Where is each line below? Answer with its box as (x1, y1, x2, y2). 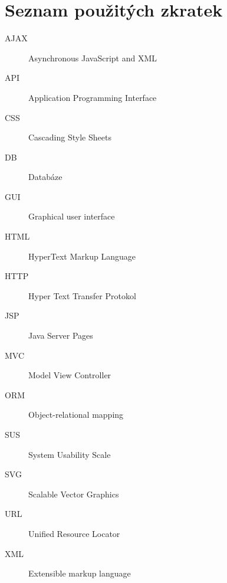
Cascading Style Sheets (28, 131, 111, 143)
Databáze (28, 171, 62, 183)
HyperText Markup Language (28, 250, 136, 262)
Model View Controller (28, 369, 111, 381)
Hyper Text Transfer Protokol (28, 289, 136, 302)
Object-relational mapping (28, 408, 124, 421)
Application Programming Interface (28, 91, 157, 103)
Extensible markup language (28, 567, 131, 579)
